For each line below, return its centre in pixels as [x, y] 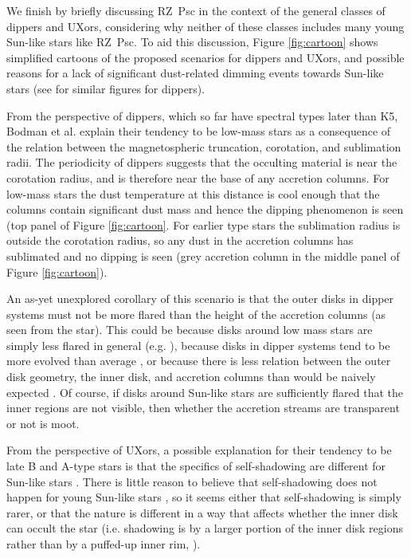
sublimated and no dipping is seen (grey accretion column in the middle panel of [203, 255]
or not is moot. [43, 423]
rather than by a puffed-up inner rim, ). [104, 544]
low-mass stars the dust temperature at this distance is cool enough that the [193, 193]
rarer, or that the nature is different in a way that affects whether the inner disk [202, 512]
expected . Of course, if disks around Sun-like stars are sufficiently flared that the [205, 392]
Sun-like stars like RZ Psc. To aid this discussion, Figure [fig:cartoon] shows [192, 42]
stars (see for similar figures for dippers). [106, 88]
